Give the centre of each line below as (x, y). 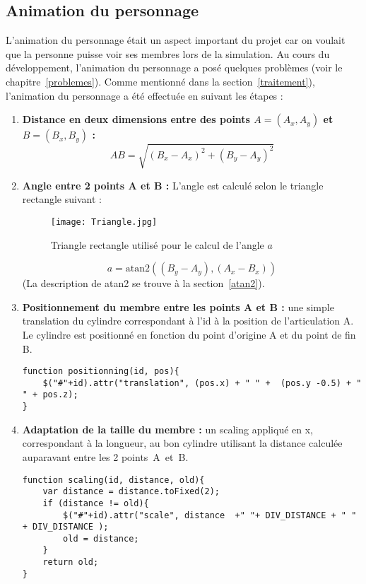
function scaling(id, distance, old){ (113, 480)
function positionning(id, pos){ (101, 372)
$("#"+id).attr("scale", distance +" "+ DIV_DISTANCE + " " (210, 515)
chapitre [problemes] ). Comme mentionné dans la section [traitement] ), (160, 81)
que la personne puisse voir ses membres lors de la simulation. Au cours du (168, 53)
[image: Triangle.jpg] (104, 222)
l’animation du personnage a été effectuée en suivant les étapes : (144, 95)
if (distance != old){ (96, 503)
